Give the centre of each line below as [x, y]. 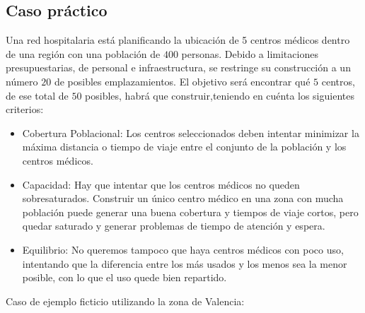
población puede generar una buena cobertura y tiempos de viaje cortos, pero [190, 212]
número [22, 81]
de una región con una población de [83, 53]
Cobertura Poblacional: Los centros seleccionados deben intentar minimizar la [191, 132]
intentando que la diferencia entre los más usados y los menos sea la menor [185, 263]
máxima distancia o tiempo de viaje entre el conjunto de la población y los [184, 147]
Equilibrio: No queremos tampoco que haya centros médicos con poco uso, [183, 249]
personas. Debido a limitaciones [250, 53]
